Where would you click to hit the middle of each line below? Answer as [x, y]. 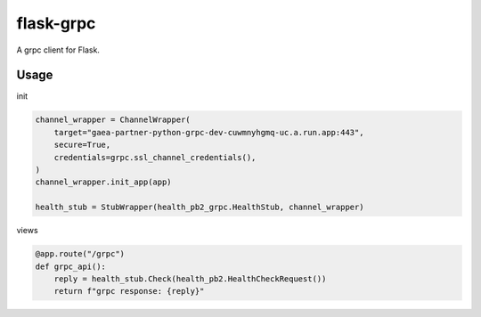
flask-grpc [56, 23]
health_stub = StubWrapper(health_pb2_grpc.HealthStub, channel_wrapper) [200, 207]
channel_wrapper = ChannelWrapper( [113, 120]
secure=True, [82, 145]
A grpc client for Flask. [58, 50]
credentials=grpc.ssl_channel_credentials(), [155, 157]
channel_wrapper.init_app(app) [104, 182]
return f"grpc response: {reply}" [129, 291]
